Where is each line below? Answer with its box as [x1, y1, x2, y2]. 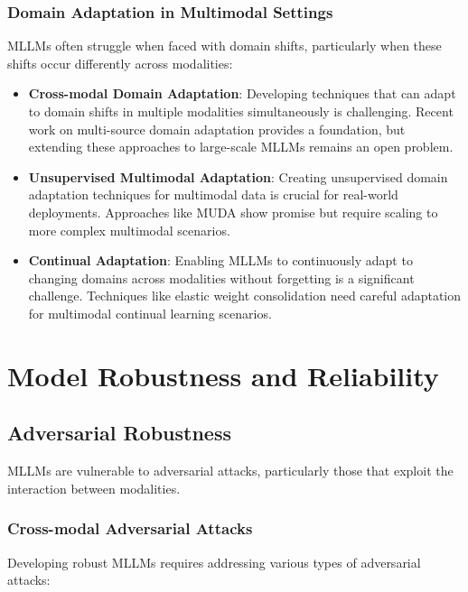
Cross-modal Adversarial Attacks [7, 517, 253, 540]
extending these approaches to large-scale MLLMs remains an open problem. [28, 137, 454, 156]
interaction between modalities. [7, 478, 181, 497]
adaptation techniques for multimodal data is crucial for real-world [28, 185, 398, 204]
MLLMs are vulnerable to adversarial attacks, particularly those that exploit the [7, 461, 454, 480]
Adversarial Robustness [7, 419, 232, 447]
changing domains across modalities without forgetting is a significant [28, 268, 415, 287]
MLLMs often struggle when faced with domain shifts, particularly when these [7, 36, 442, 55]
